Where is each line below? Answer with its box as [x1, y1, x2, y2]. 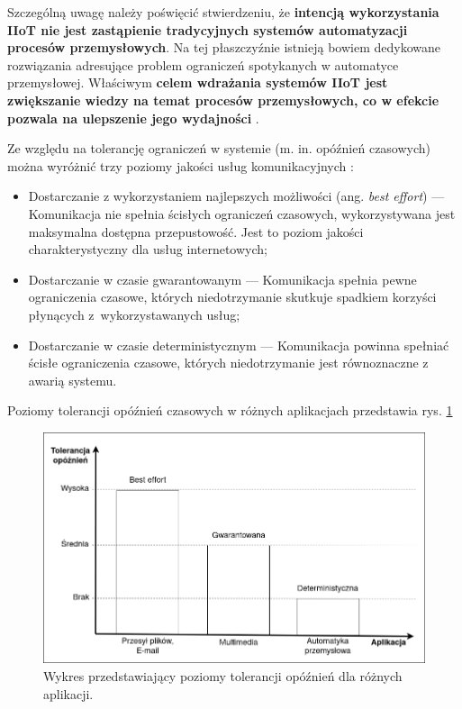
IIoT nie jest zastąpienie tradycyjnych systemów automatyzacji [7, 20, 408, 39]
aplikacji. [43, 684, 94, 703]
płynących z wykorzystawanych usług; [28, 305, 240, 323]
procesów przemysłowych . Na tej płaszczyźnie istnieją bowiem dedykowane [7, 38, 440, 57]
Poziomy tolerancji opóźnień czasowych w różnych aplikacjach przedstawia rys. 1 [7, 401, 453, 420]
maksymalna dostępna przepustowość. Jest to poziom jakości [28, 222, 364, 241]
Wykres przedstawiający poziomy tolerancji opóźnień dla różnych [43, 667, 403, 686]
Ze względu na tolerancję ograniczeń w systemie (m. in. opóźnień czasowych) [7, 139, 431, 158]
